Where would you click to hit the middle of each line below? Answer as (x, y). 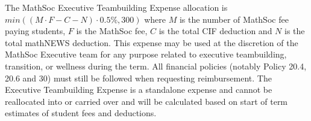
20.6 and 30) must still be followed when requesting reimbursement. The (138, 78)
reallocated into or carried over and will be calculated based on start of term (146, 101)
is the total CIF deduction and (215, 31)
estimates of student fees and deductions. (81, 113)
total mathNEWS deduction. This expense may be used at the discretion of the (152, 42)
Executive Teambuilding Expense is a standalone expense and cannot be (139, 90)
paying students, (35, 31)
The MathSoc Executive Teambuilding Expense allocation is (116, 7)
